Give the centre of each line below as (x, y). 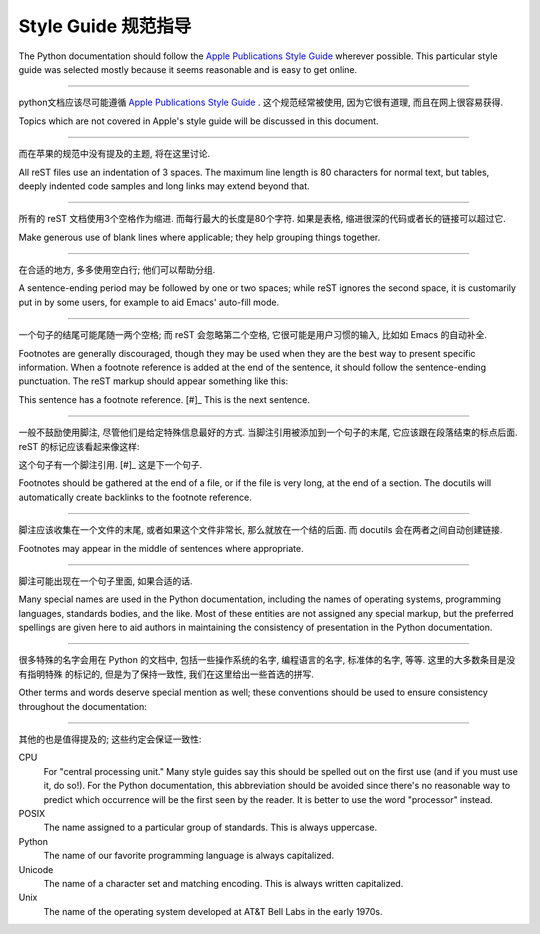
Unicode (36, 869)
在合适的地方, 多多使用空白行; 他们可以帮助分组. (117, 270)
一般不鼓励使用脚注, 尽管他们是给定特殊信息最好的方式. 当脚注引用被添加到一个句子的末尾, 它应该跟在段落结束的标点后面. (268, 432)
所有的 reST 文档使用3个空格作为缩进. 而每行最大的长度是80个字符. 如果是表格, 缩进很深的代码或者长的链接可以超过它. (262, 219)
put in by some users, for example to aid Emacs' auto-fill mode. (149, 302)
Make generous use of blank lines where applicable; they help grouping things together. (199, 237)
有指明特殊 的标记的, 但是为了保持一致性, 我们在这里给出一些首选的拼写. (166, 674)
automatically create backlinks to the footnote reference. (135, 497)
